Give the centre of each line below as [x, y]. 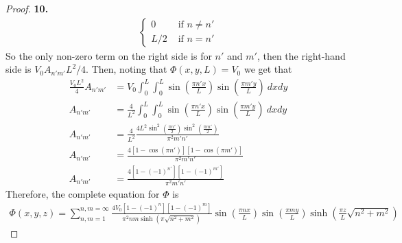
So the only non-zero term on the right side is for [109, 55]
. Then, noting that [127, 69]
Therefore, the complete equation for [83, 194]
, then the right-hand [301, 55]
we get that [268, 69]
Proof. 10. [27, 8]
